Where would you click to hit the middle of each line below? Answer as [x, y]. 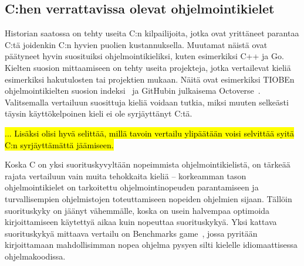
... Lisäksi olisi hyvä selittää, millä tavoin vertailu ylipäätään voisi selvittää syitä [150, 133]
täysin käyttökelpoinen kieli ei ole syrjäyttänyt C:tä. [99, 113]
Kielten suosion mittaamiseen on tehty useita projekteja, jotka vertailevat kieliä [148, 67]
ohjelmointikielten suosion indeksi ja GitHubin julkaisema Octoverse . [133, 91]
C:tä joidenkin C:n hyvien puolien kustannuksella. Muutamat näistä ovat [136, 44]
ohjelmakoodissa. [35, 256]
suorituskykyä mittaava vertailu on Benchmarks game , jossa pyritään [131, 233]
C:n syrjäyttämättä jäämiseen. [59, 144]
